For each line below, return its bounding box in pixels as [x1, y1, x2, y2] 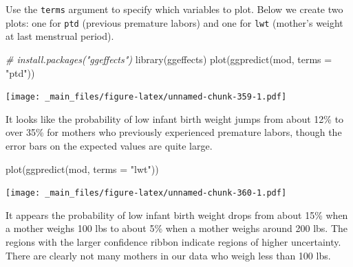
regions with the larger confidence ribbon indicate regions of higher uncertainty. [6, 234, 341, 248]
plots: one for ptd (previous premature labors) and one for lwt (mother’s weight [6, 15, 343, 30]
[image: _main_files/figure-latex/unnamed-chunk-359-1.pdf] [6, 92, 287, 102]
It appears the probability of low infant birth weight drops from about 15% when [6, 207, 348, 222]
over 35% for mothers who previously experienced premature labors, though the [6, 125, 342, 139]
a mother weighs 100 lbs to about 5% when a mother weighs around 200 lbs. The [6, 221, 347, 235]
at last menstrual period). [6, 29, 114, 43]
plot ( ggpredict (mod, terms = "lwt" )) [6, 161, 159, 176]
